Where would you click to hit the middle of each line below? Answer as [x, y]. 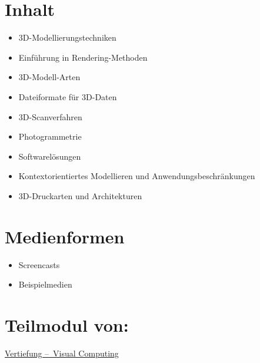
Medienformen [65, 236]
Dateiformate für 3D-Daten [68, 96]
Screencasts [39, 264]
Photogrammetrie [50, 136]
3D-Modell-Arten [49, 77]
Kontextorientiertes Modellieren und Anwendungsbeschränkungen [137, 176]
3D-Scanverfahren [50, 116]
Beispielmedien [45, 284]
